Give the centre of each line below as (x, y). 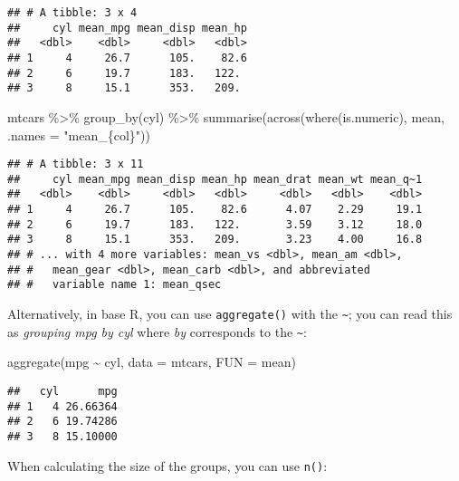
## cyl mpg (62, 391)
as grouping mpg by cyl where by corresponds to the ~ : (157, 331)
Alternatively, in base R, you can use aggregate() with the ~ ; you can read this (230, 314)
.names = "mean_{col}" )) (79, 135)
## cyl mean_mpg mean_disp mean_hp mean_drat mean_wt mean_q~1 (215, 179)
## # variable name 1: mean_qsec (115, 285)
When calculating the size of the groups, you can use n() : (167, 465)
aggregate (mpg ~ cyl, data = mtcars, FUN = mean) (152, 362)
